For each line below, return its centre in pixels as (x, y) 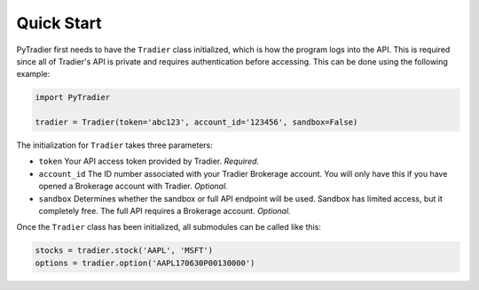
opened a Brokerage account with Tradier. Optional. (133, 187)
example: (33, 74)
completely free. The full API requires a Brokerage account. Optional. (165, 211)
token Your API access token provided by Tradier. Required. (149, 161)
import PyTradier (73, 98)
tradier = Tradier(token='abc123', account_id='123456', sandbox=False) (196, 122)
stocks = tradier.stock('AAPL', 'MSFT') (124, 251)
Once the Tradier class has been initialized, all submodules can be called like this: (169, 227)
